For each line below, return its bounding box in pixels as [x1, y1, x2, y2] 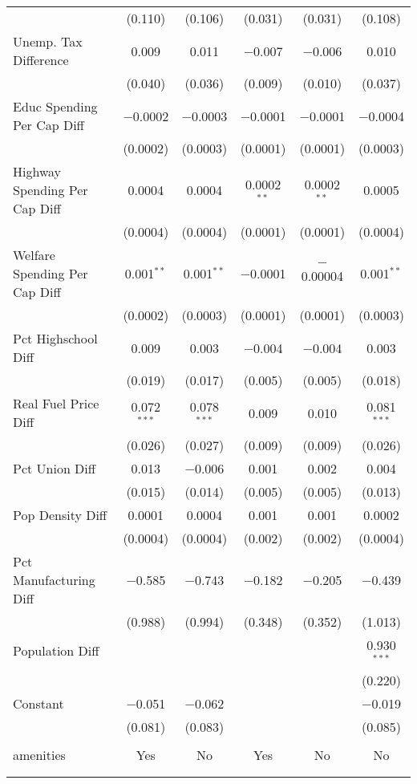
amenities [13, 745, 66, 764]
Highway [13, 162, 62, 181]
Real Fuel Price [13, 394, 99, 412]
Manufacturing [13, 571, 95, 589]
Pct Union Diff [13, 459, 96, 477]
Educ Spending [13, 97, 98, 116]
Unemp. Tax [13, 32, 83, 51]
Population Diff [13, 641, 99, 660]
